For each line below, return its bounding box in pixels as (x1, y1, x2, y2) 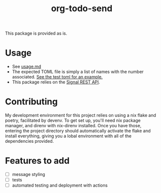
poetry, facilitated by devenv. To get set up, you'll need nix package (5, 117, 141, 123)
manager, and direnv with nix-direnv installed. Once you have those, (5, 123, 142, 129)
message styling (12, 172, 45, 177)
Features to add (5, 155, 70, 166)
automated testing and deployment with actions (12, 182, 108, 188)
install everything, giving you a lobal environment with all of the (5, 133, 132, 139)
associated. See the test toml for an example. (12, 74, 103, 80)
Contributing (5, 96, 58, 107)
